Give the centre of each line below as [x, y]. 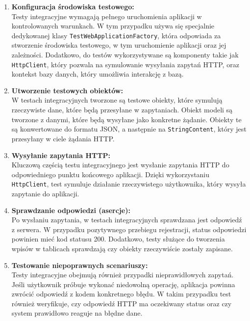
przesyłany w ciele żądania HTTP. [63, 138]
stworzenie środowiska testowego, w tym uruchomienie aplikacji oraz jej [119, 45]
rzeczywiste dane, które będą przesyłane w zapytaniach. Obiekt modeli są [122, 110]
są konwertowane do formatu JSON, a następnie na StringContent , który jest [129, 129]
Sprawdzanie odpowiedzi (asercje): [71, 210]
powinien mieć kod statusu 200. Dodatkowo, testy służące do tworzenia [118, 239]
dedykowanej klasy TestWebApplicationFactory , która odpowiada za [116, 35]
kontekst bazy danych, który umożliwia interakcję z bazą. [98, 74]
